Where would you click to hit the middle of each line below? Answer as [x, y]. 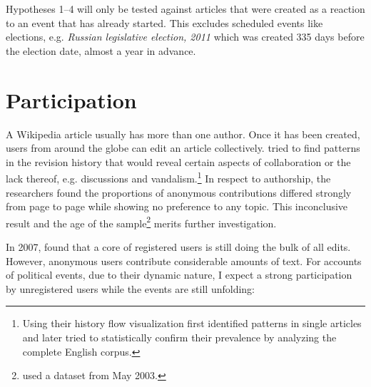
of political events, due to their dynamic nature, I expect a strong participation [179, 275]
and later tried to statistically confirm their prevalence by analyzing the [179, 337]
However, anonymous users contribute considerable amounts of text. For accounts [184, 260]
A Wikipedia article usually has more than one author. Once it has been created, [183, 134]
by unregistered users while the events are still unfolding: [130, 288]
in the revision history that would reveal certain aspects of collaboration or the [178, 161]
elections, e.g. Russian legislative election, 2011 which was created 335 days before [185, 37]
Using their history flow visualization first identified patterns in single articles [192, 323]
